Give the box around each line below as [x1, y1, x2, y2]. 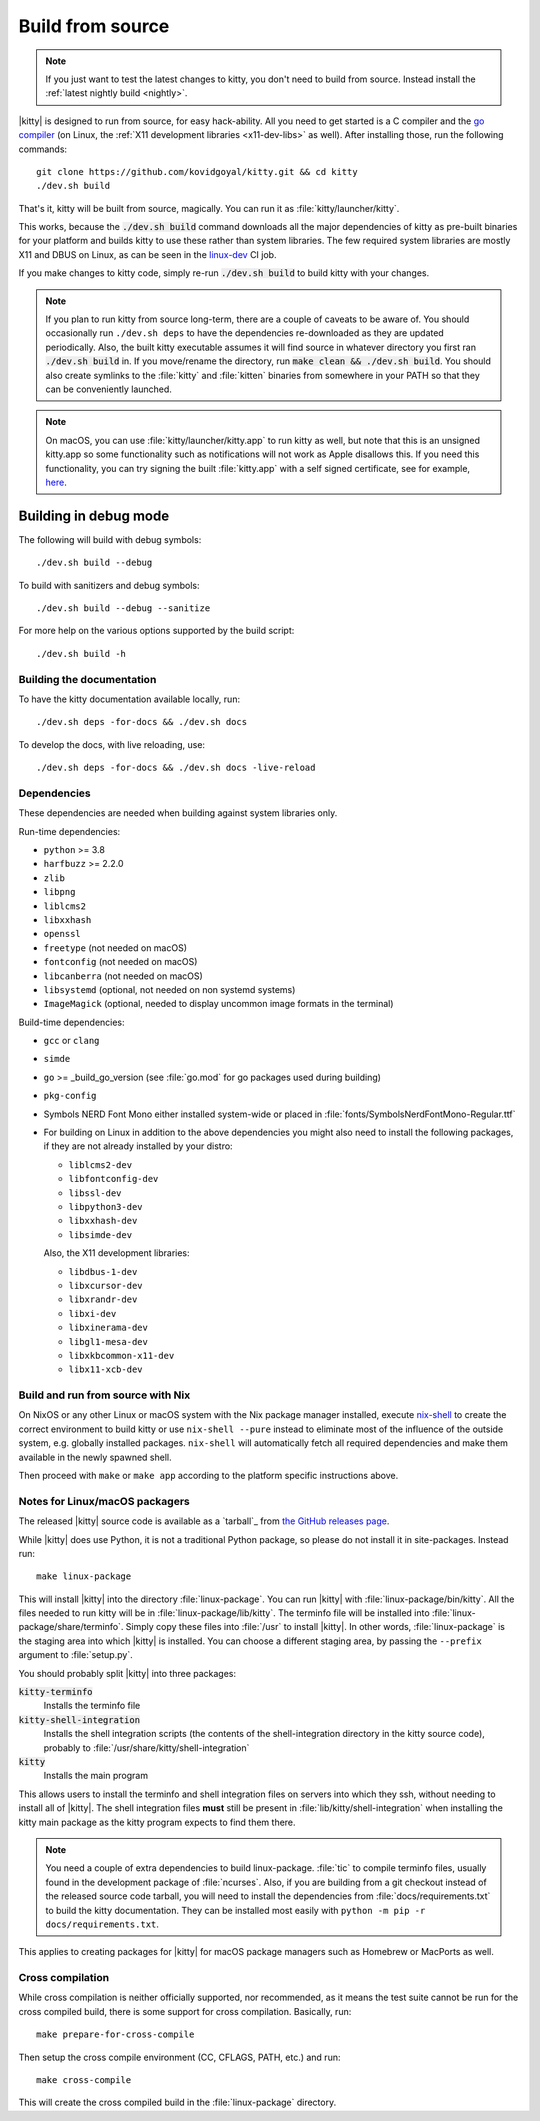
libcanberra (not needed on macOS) [43, 970, 204, 982]
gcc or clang [43, 1035, 100, 1047]
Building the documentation [18, 672, 157, 686]
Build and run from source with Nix [18, 1388, 191, 1402]
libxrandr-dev [68, 1294, 138, 1305]
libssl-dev [68, 1187, 122, 1199]
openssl [43, 928, 82, 940]
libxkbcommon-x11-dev [68, 1350, 175, 1361]
